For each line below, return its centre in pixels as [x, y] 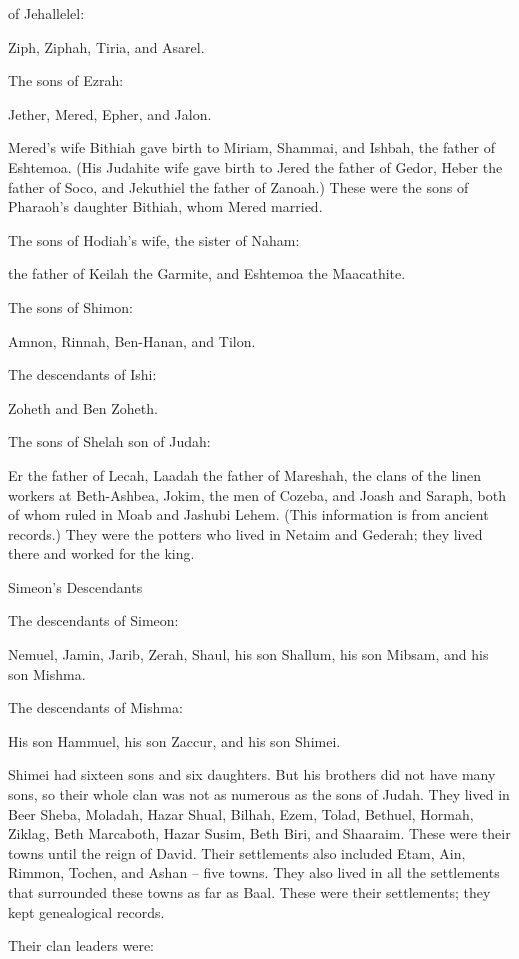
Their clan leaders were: [81, 945]
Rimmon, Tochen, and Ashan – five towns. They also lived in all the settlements [254, 872]
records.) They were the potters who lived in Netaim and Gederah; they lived [245, 533]
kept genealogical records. [86, 911]
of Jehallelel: [46, 13]
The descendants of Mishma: [95, 707]
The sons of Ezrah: [66, 80]
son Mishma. [47, 673]
